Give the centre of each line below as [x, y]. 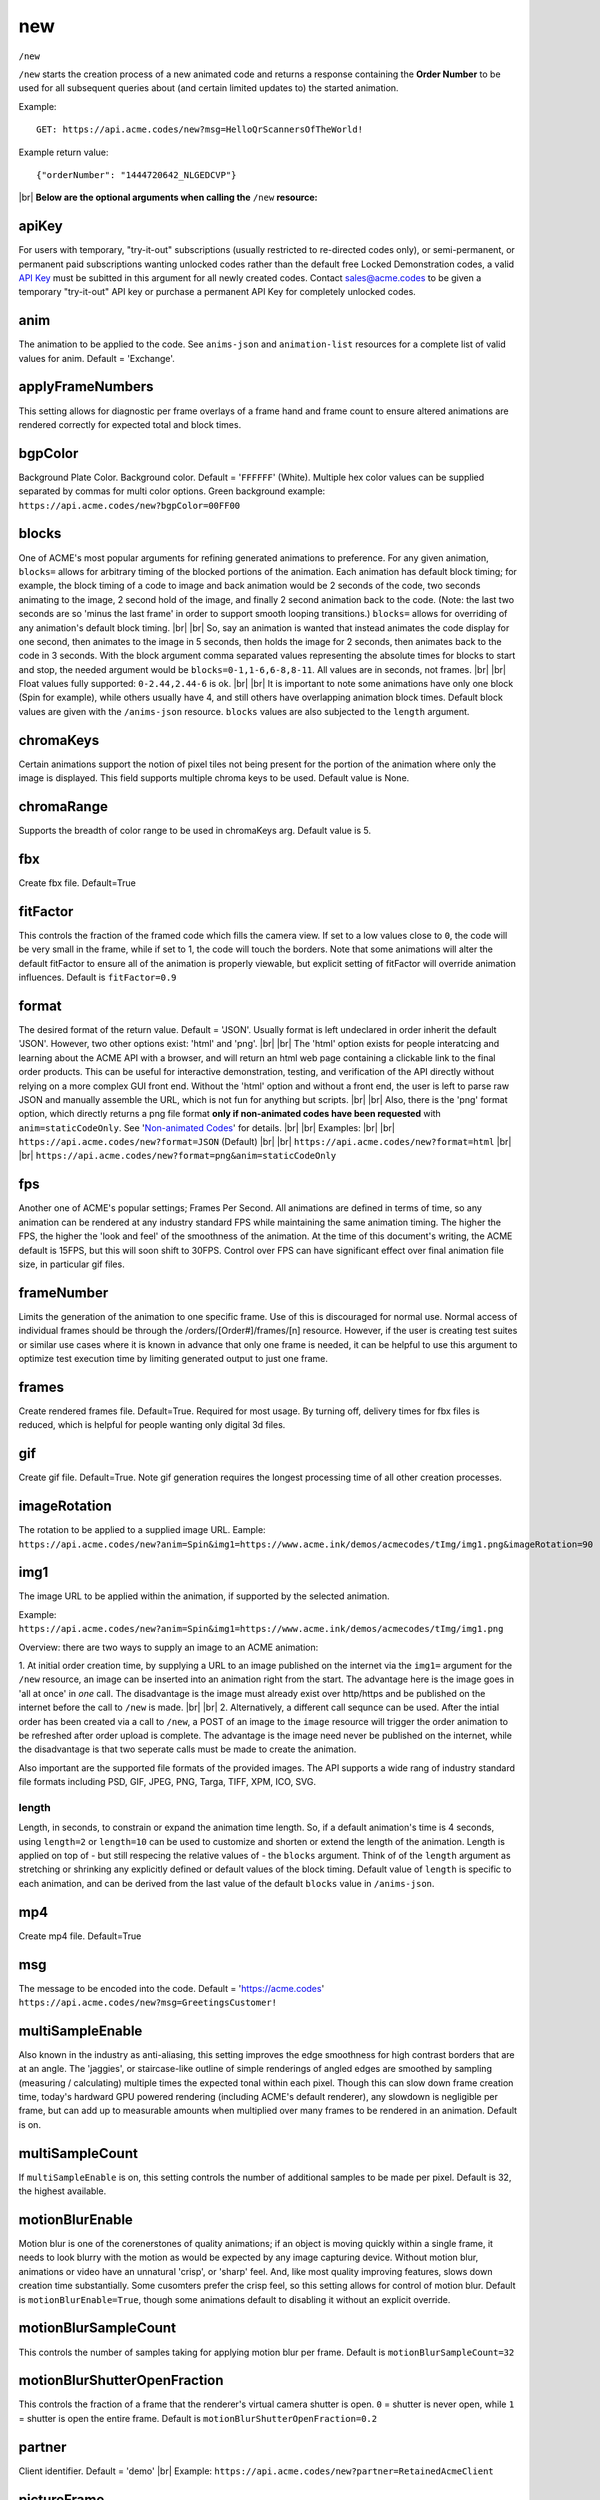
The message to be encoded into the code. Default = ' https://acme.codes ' [171, 1988]
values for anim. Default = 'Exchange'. [96, 358]
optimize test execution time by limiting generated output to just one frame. [173, 1358]
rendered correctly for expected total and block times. [130, 424]
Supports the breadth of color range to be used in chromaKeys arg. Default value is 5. [195, 831]
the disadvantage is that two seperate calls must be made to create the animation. [187, 1749]
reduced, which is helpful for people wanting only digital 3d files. [152, 1425]
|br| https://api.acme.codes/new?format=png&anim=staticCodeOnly [177, 1156]
